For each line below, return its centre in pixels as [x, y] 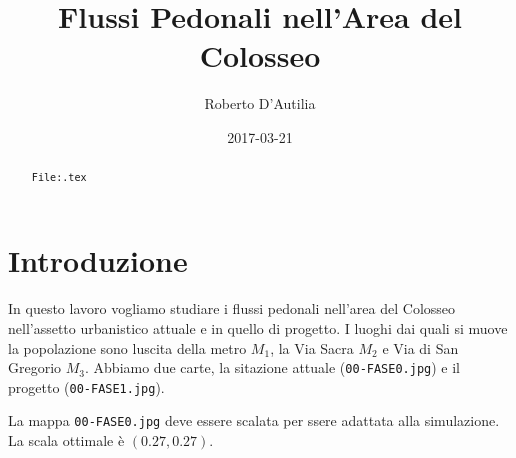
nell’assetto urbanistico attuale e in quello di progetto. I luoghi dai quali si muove [258, 327]
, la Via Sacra [312, 347]
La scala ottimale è [66, 440]
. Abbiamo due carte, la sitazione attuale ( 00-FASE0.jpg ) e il [272, 367]
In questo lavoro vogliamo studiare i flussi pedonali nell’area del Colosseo [232, 308]
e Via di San [420, 347]
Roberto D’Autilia [260, 103]
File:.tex [59, 178]
